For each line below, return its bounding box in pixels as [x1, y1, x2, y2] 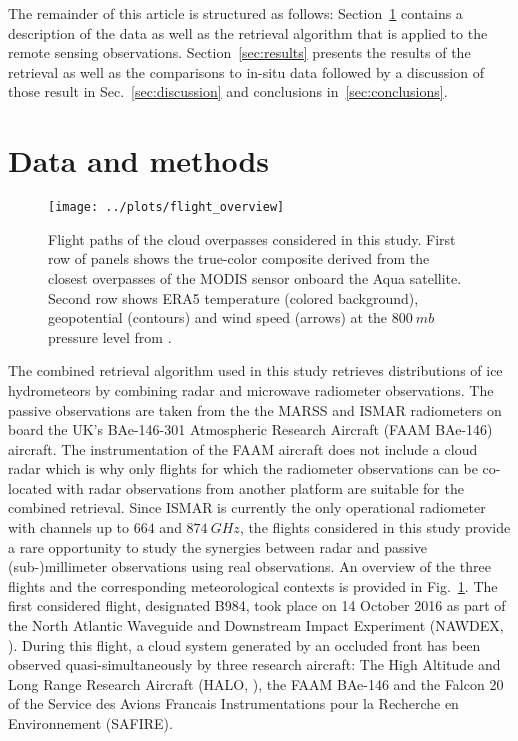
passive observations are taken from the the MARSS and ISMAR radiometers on [8, 399, 502, 420]
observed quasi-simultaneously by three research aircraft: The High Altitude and [8, 654, 501, 675]
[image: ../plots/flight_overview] [48, 200, 285, 215]
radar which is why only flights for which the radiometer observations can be [8, 458, 478, 479]
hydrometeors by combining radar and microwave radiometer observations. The [8, 379, 494, 400]
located [8, 477, 52, 498]
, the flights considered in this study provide [239, 517, 511, 538]
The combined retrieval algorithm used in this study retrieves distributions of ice [8, 360, 503, 381]
